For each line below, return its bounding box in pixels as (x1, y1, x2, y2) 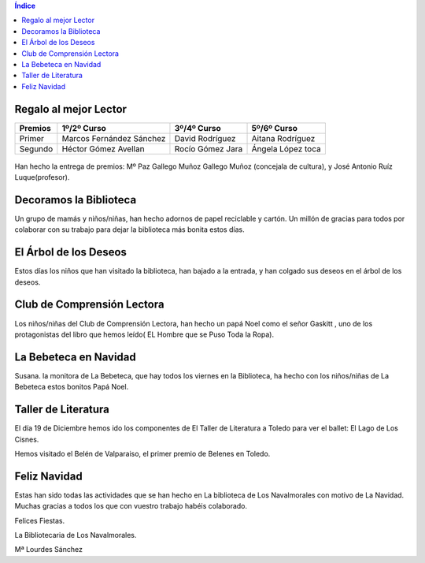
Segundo (19, 143, 54, 154)
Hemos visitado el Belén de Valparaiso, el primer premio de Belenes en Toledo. (14, 449, 271, 458)
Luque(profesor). (14, 173, 70, 182)
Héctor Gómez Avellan (61, 143, 145, 154)
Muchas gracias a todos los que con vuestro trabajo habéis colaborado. (14, 501, 248, 511)
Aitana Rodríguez (251, 132, 316, 144)
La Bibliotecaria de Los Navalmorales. (14, 530, 137, 539)
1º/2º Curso (61, 122, 106, 133)
